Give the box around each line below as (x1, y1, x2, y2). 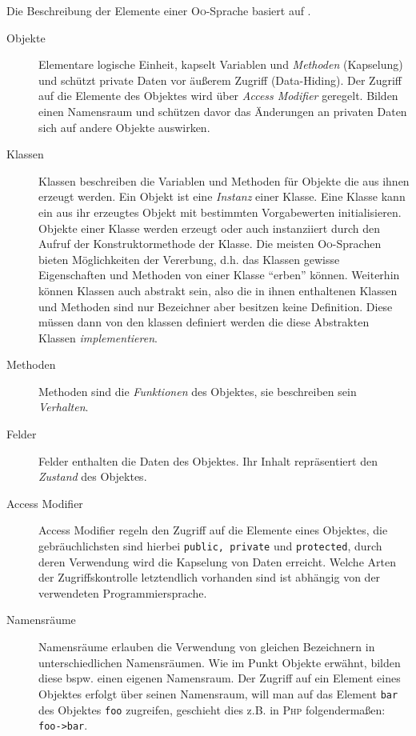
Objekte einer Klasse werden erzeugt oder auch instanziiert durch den (38, 219, 381, 236)
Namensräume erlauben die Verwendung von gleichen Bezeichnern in (38, 638, 375, 655)
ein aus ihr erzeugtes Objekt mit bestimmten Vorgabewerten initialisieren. (38, 203, 402, 220)
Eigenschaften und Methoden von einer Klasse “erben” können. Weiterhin (38, 266, 400, 283)
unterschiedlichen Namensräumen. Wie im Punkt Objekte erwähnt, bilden (38, 654, 401, 670)
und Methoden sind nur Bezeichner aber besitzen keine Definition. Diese (38, 298, 393, 314)
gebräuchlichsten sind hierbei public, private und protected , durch (38, 538, 382, 554)
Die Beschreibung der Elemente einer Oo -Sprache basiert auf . (6, 2, 311, 18)
